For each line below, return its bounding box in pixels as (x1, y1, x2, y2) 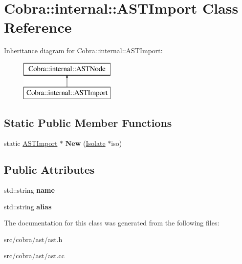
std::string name (4, 185, 55, 195)
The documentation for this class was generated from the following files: (4, 218, 220, 228)
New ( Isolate (65, 138, 106, 148)
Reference (4, 17, 72, 37)
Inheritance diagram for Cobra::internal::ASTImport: (4, 45, 163, 56)
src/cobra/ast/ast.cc (4, 250, 65, 261)
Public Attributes (4, 162, 95, 177)
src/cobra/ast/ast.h (4, 234, 63, 244)
